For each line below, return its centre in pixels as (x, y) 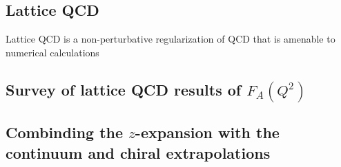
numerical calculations (52, 52)
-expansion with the (207, 132)
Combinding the (65, 132)
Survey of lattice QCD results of (124, 89)
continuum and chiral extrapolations (138, 152)
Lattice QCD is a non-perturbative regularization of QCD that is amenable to (170, 39)
